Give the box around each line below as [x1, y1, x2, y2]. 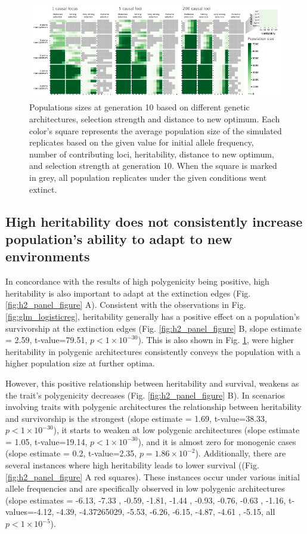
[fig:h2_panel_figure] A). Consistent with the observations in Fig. [5, 298, 246, 311]
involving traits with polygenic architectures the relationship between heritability [5, 400, 302, 413]
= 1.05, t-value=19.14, [5, 435, 88, 447]
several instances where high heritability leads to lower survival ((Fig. [5, 459, 259, 471]
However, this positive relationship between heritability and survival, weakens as [5, 376, 299, 389]
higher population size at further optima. [5, 357, 155, 369]
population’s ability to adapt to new [5, 229, 232, 248]
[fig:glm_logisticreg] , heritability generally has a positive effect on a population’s [5, 310, 300, 322]
